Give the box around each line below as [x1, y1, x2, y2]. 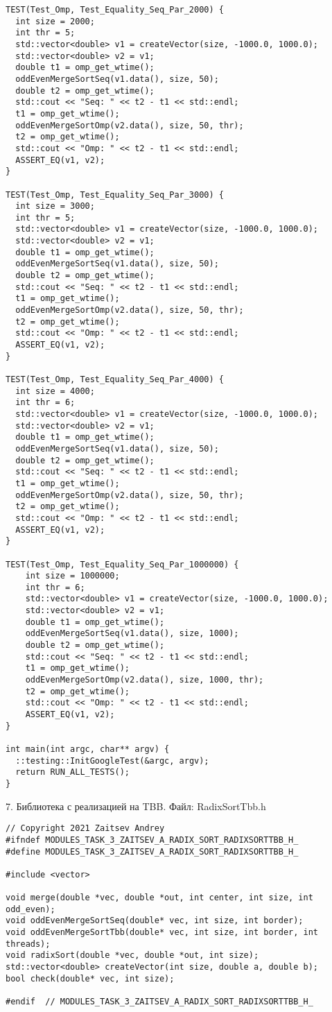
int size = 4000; [15, 386, 95, 396]
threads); [6, 938, 51, 949]
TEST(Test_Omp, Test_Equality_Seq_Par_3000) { [6, 189, 224, 200]
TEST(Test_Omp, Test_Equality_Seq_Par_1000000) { [6, 559, 239, 569]
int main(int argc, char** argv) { [6, 744, 170, 754]
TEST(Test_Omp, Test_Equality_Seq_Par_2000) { [6, 5, 224, 15]
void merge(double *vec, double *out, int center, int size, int [6, 893, 313, 903]
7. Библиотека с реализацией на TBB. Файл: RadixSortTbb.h [6, 798, 266, 813]
